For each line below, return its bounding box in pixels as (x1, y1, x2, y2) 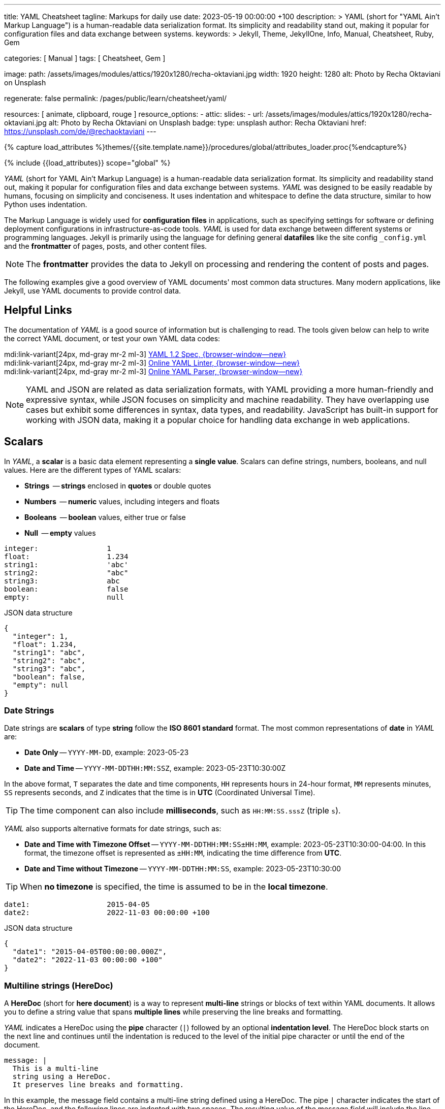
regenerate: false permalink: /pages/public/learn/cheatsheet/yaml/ (4, 94, 227, 103)
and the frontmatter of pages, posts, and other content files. (4, 242, 207, 250)
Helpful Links (4, 304, 72, 317)
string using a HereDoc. (12, 1072, 111, 1081)
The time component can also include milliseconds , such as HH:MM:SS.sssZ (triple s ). (20, 805, 341, 816)
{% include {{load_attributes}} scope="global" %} (4, 158, 171, 167)
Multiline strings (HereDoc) (4, 980, 113, 991)
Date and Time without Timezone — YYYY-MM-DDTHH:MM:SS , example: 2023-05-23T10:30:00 (24, 864, 341, 873)
